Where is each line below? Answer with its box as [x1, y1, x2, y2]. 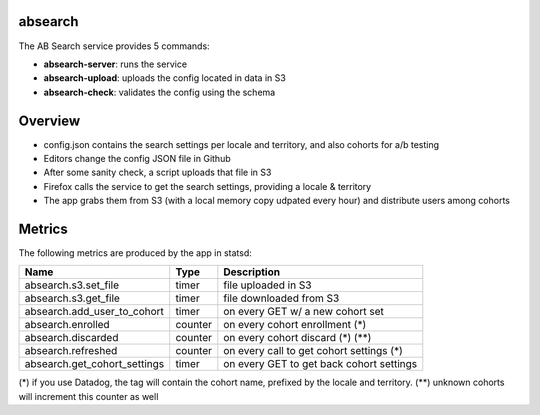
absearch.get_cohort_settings [24, 357, 165, 371]
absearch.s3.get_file [24, 291, 120, 305]
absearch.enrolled [24, 318, 110, 332]
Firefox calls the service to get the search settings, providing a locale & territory [43, 180, 372, 192]
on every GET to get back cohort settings [223, 357, 418, 371]
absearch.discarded [24, 331, 119, 345]
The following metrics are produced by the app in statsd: [18, 247, 252, 259]
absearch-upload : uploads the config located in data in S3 [43, 72, 287, 84]
